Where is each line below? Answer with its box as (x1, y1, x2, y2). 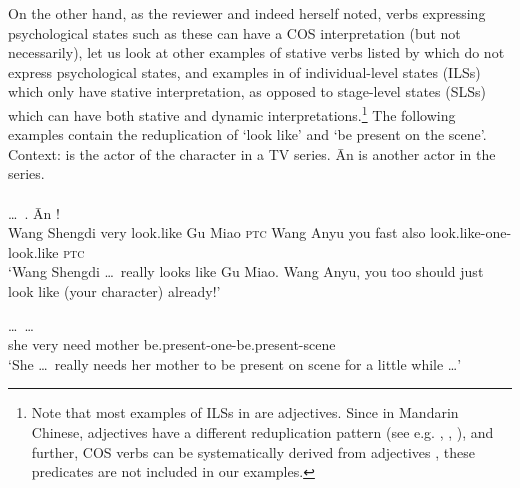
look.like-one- (430, 222, 512, 243)
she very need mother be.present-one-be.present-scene (8, 334, 336, 355)
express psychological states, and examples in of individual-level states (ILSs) (8, 61, 481, 82)
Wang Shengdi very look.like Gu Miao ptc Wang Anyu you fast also (8, 222, 426, 243)
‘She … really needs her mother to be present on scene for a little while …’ (8, 353, 462, 374)
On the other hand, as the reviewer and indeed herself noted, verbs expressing (8, 3, 486, 23)
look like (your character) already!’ (8, 280, 221, 301)
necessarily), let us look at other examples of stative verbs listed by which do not (8, 42, 505, 63)
